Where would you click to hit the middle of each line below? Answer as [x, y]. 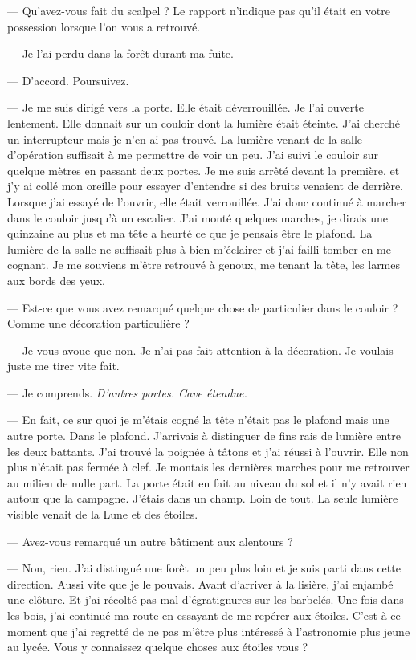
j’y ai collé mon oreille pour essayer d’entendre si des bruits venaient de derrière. [206, 186]
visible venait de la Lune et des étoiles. [103, 514]
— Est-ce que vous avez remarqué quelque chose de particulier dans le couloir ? [203, 307]
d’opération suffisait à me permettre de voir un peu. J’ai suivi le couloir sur [193, 155]
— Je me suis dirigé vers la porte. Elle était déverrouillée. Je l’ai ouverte [186, 107]
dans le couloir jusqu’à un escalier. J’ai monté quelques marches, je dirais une [198, 217]
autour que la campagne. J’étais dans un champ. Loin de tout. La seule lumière [203, 498]
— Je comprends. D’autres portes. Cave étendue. [127, 392]
